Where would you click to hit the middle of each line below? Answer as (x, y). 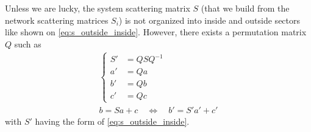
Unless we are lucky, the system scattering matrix (98, 8)
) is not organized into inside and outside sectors (209, 20)
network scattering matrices (57, 20)
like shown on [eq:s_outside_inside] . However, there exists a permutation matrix (156, 32)
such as (28, 43)
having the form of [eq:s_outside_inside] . (112, 121)
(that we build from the (245, 8)
